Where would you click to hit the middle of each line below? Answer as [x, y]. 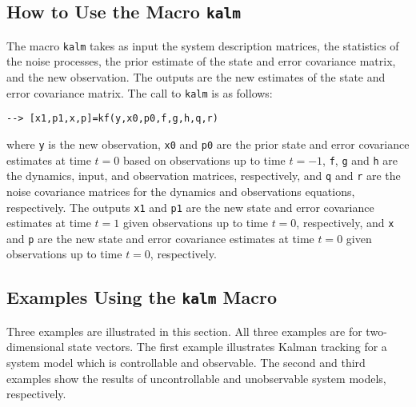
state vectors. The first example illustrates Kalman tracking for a [228, 347]
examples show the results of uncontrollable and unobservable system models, [196, 378]
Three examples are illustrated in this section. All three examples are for [184, 331]
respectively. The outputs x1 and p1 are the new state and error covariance [190, 207]
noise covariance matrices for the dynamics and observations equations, [181, 191]
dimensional [36, 347]
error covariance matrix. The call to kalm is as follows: [140, 92]
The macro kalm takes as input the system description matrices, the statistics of [203, 45]
